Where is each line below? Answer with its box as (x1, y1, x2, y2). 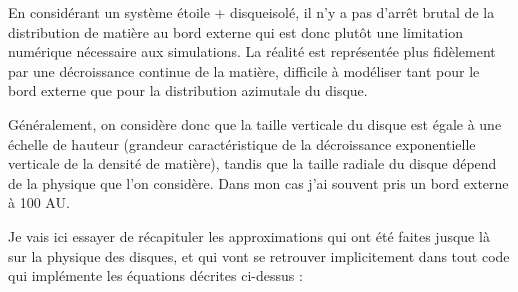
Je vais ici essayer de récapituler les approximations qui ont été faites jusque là (8, 225, 490, 246)
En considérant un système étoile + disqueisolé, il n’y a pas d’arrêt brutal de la (8, 2, 495, 22)
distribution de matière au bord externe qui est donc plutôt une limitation (8, 21, 463, 42)
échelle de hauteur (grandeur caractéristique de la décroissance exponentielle (8, 133, 476, 154)
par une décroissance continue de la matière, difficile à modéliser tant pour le (8, 60, 480, 81)
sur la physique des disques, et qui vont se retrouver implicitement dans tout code (8, 245, 510, 266)
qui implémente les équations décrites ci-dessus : (8, 265, 303, 286)
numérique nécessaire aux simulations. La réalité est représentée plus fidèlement (8, 41, 496, 62)
